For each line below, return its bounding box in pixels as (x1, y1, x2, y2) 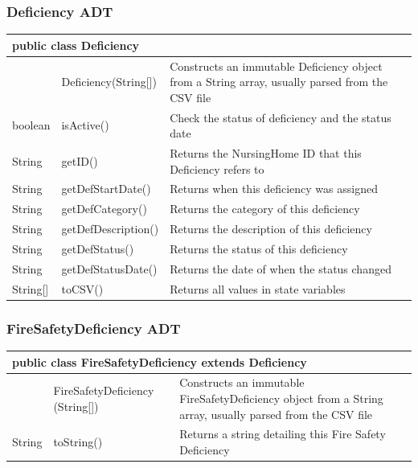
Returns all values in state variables (170, 280, 346, 297)
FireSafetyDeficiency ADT (6, 318, 181, 338)
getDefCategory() (61, 200, 147, 217)
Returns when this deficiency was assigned (170, 180, 378, 197)
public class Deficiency (12, 36, 140, 53)
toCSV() (61, 280, 104, 297)
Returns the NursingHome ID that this (170, 145, 362, 162)
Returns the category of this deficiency (170, 200, 360, 217)
